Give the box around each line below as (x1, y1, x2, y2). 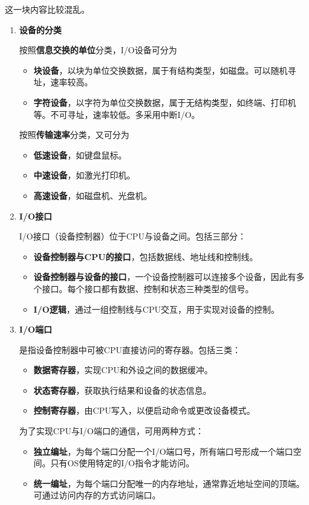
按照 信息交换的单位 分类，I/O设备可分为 (19, 44, 177, 56)
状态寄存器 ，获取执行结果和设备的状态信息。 (33, 383, 212, 396)
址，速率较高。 (33, 76, 93, 88)
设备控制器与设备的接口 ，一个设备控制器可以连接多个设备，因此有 (33, 270, 296, 283)
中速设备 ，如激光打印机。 (33, 169, 135, 181)
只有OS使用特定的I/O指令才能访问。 (50, 457, 195, 469)
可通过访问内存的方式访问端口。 (33, 489, 161, 501)
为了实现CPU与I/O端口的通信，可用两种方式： (19, 425, 204, 437)
